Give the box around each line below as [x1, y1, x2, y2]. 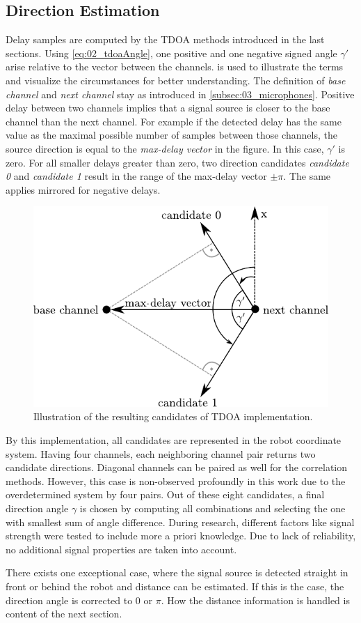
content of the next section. [6, 606, 122, 621]
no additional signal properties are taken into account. [6, 541, 237, 556]
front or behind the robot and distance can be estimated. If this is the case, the [6, 578, 344, 593]
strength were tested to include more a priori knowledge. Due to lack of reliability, [6, 528, 356, 543]
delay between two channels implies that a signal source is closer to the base [6, 100, 330, 115]
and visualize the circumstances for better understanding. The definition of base [6, 72, 346, 87]
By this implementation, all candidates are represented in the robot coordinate [6, 432, 342, 447]
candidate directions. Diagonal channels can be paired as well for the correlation [6, 460, 348, 475]
